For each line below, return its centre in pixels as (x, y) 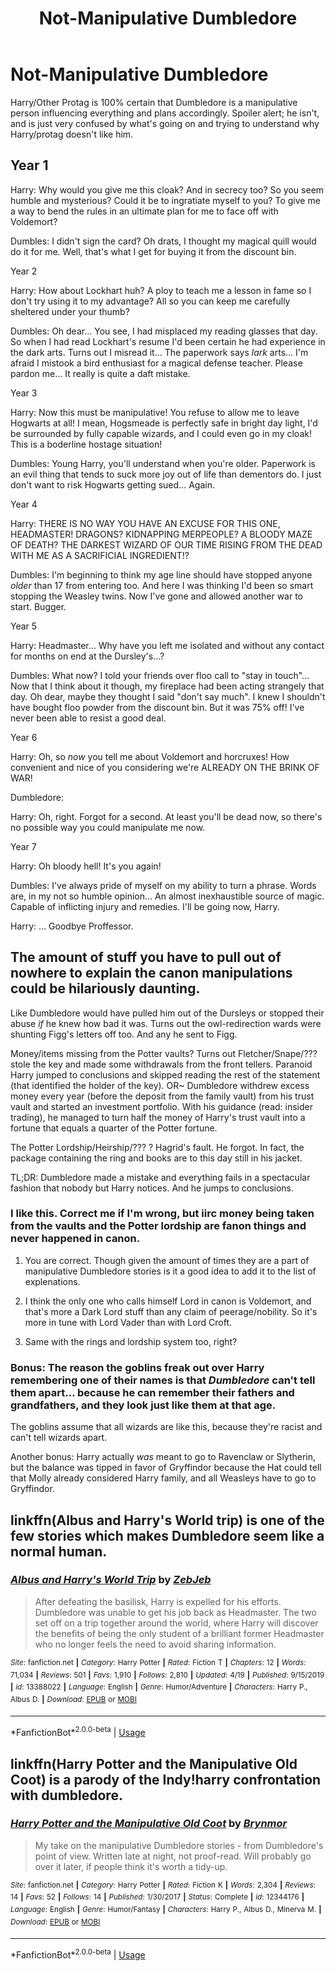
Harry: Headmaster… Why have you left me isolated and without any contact (167, 645)
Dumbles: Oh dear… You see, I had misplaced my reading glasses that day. (164, 331)
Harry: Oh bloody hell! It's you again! (86, 866)
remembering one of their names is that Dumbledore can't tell (163, 1380)
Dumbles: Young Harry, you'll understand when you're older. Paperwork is (163, 463)
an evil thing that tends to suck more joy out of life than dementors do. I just (166, 474)
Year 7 (23, 846)
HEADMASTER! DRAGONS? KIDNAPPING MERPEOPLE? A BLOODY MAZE (161, 534)
